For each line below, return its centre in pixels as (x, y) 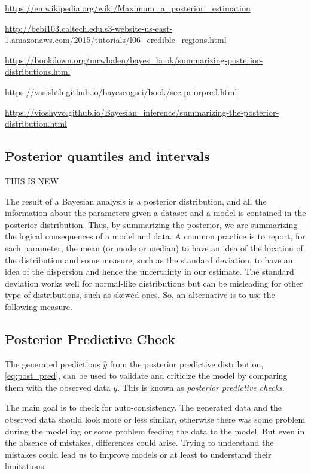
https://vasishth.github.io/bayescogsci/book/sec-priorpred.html (121, 91)
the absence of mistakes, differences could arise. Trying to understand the (139, 443)
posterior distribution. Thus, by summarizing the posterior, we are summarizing (151, 224)
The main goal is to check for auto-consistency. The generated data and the (144, 407)
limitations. (26, 466)
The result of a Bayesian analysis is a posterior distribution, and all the (136, 201)
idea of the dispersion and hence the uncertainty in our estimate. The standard (150, 271)
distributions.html (38, 72)
